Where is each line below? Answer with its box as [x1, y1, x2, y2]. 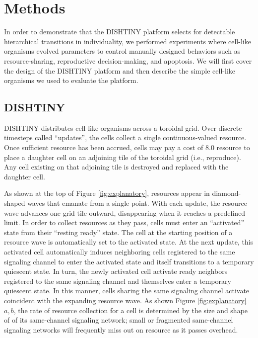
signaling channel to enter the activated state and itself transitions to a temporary [4, 256, 254, 266]
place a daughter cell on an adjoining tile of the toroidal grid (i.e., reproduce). [4, 152, 241, 162]
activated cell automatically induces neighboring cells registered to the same [4, 247, 235, 257]
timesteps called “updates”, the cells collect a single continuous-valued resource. [4, 132, 247, 143]
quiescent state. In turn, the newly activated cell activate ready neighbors [4, 266, 228, 276]
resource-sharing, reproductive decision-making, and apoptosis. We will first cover [4, 55, 252, 66]
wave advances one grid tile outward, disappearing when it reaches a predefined [4, 207, 246, 218]
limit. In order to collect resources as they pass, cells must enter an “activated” [4, 217, 245, 228]
